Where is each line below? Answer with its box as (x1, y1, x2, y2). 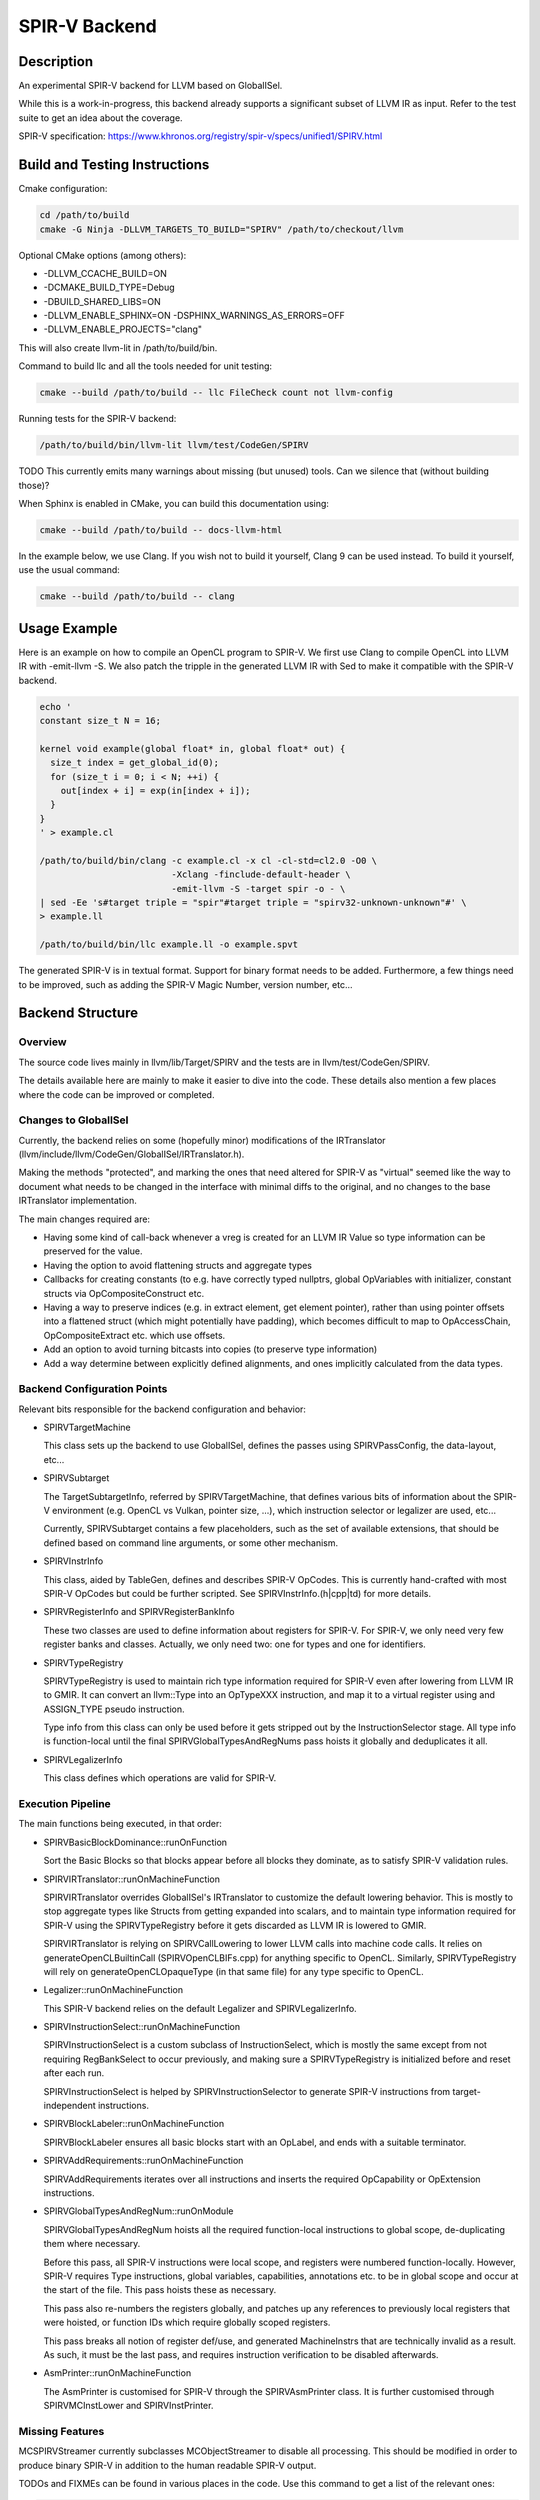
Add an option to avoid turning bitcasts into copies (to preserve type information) (43, 1343, 378, 1355)
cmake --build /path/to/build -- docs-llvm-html (39, 524, 283, 535)
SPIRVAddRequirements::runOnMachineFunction (43, 2155, 244, 2167)
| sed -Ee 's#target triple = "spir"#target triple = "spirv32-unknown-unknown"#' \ (39, 897, 467, 909)
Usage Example (18, 620, 118, 637)
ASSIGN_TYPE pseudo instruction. (43, 1703, 185, 1715)
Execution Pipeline (18, 1797, 112, 1811)
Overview (18, 1035, 67, 1049)
